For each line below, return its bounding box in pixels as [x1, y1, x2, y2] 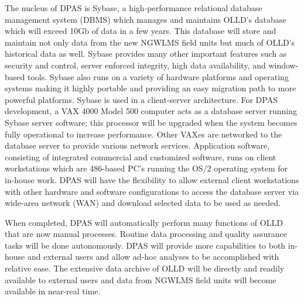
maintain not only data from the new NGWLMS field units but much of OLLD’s [5, 36, 295, 48]
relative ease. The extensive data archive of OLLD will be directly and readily [5, 262, 285, 274]
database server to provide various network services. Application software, [5, 139, 270, 152]
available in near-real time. [5, 285, 101, 297]
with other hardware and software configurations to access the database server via [5, 185, 299, 197]
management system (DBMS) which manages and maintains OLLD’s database [5, 13, 286, 25]
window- [268, 59, 299, 71]
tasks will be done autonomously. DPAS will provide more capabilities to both [5, 239, 286, 251]
